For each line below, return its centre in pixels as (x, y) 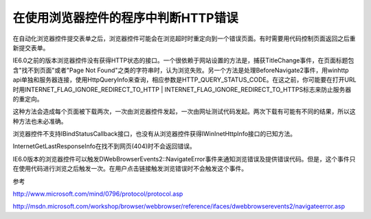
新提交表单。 (31, 47)
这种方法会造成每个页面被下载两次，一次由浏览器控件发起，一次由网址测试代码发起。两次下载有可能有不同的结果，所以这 (184, 112)
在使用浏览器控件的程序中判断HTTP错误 (125, 18)
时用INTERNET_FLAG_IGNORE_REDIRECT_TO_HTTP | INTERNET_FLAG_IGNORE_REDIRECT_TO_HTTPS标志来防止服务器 (182, 89)
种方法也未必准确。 (40, 121)
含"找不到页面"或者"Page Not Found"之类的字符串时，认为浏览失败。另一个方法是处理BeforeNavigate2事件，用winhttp (181, 70)
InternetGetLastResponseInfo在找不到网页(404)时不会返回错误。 (104, 146)
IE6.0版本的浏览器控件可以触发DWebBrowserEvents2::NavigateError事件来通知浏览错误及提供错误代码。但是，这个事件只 (184, 159)
